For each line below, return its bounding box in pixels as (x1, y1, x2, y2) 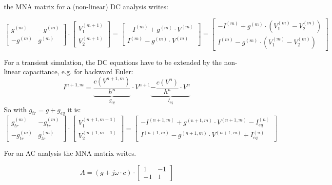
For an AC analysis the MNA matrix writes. (4, 147, 136, 158)
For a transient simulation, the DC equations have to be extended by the (4, 57, 222, 67)
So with (4, 104, 27, 114)
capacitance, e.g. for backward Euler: (22, 66, 133, 77)
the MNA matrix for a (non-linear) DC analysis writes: (4, 1, 168, 11)
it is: (67, 104, 81, 114)
